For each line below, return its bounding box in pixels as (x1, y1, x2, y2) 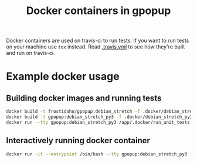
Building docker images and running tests (6, 93, 162, 103)
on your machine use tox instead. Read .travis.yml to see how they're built (6, 43, 185, 50)
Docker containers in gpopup (26, 4, 171, 18)
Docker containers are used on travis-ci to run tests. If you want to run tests (6, 37, 189, 44)
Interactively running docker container (6, 136, 151, 145)
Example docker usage (6, 70, 120, 83)
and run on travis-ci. (6, 50, 56, 57)
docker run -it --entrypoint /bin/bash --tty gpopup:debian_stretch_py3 (6, 151, 188, 157)
